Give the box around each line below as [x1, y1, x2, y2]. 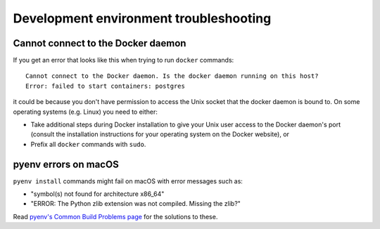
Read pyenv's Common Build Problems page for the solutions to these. [13, 212, 218, 221]
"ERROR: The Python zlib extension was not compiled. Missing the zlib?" [30, 199, 241, 208]
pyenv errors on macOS [13, 158, 119, 170]
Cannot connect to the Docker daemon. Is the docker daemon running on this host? [25, 72, 319, 80]
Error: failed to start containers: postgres [25, 81, 186, 90]
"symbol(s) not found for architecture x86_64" [30, 190, 165, 198]
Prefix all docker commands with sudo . [30, 140, 146, 148]
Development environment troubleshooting [13, 11, 272, 26]
